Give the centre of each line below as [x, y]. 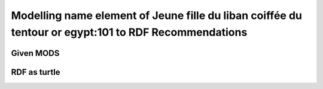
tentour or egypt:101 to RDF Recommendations [129, 32]
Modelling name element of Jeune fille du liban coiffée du [156, 15]
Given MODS [35, 53]
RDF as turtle [36, 72]
